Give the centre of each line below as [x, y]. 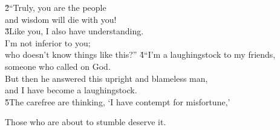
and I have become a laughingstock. [71, 90]
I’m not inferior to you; [48, 42]
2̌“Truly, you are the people [56, 7]
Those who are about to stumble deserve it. [86, 122]
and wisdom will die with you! [61, 19]
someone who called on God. [58, 66]
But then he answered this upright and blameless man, [106, 78]
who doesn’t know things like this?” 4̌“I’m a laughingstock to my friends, [140, 54]
